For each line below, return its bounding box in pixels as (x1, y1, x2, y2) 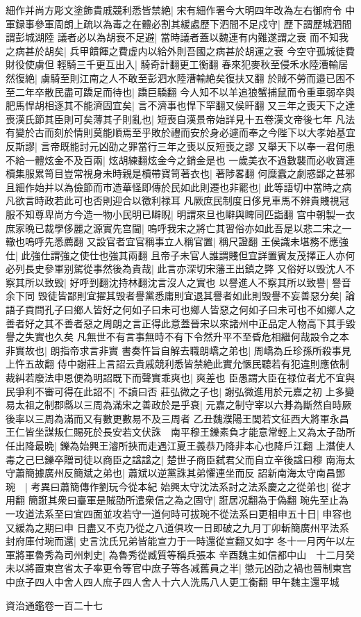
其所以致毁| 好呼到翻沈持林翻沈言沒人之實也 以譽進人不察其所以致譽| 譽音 (15, 274, 351, 289)
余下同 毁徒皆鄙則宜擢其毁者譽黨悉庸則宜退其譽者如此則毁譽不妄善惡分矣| (6, 288, 342, 303)
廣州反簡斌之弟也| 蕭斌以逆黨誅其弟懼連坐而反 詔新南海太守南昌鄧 (44, 466, 346, 480)
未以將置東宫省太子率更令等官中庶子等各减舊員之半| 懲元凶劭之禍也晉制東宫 (6, 561, 352, 575)
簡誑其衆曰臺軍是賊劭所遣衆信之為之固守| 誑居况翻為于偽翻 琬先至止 (28, 493, 339, 507)
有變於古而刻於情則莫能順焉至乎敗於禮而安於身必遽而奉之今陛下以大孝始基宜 (6, 125, 355, 140)
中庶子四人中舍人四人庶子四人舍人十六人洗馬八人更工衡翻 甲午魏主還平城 (6, 574, 339, 589)
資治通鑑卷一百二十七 (6, 598, 103, 612)
